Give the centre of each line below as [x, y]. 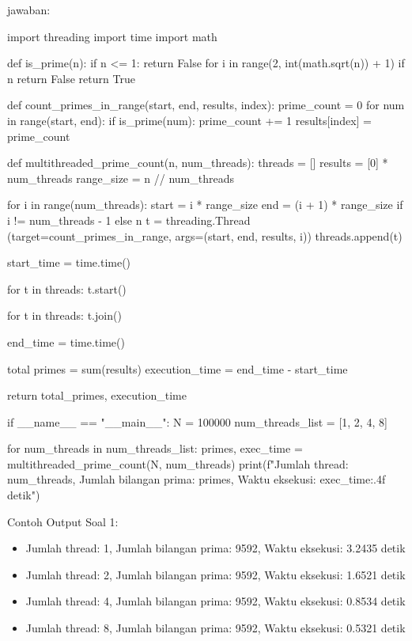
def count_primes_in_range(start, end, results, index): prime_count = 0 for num [206, 105]
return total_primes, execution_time [97, 395]
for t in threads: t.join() [64, 315]
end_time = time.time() [66, 341]
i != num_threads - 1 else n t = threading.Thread [129, 220]
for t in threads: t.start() [67, 288]
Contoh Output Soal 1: [63, 521]
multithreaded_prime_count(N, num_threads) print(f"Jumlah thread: [178, 463]
